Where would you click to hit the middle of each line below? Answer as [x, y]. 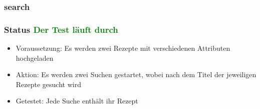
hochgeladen [35, 57]
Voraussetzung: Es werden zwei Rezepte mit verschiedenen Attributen [123, 48]
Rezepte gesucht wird [48, 84]
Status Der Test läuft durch [61, 29]
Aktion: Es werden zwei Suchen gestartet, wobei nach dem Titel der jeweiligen [136, 74]
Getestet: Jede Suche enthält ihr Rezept [77, 101]
